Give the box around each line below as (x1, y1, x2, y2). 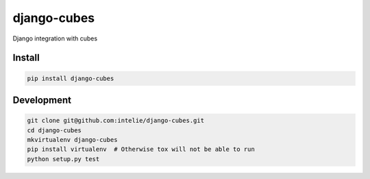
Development (12, 94, 72, 106)
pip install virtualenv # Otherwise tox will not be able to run (27, 145, 255, 154)
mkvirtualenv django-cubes (27, 136, 118, 143)
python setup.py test (27, 155, 100, 163)
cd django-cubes (27, 126, 82, 134)
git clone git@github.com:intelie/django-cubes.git (27, 117, 205, 125)
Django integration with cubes (12, 34, 98, 43)
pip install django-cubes (27, 74, 114, 82)
